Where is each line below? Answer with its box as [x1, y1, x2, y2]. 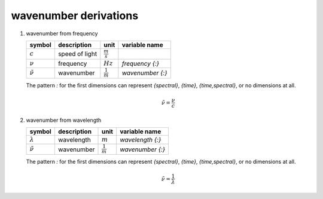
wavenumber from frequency [26, 30, 98, 37]
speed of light [57, 50, 97, 58]
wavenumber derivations [11, 9, 139, 22]
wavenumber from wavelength [26, 117, 102, 124]
